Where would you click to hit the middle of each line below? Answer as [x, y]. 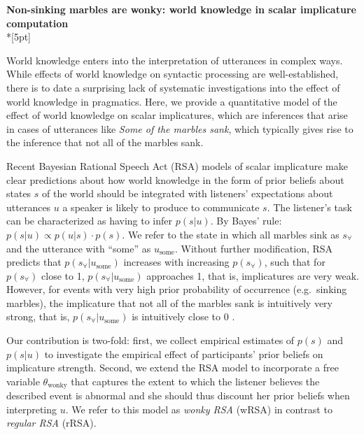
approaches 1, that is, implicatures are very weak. [253, 275]
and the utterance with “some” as [79, 248]
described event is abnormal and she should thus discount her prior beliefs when [178, 395]
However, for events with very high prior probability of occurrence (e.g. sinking [177, 289]
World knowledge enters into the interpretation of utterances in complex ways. [175, 60]
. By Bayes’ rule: [246, 221]
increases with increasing [176, 262]
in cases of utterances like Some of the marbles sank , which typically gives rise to [180, 128]
